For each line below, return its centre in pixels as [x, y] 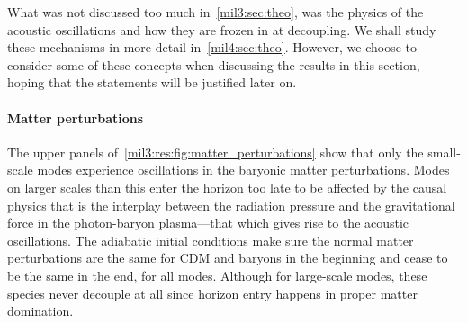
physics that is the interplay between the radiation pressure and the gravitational [231, 205]
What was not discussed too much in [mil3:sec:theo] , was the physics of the [216, 12]
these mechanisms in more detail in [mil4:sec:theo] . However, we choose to [212, 47]
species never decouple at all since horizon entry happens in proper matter [212, 293]
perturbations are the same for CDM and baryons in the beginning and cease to [228, 258]
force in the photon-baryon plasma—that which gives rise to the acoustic [208, 223]
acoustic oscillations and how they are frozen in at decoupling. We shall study [222, 29]
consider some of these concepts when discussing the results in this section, [214, 64]
